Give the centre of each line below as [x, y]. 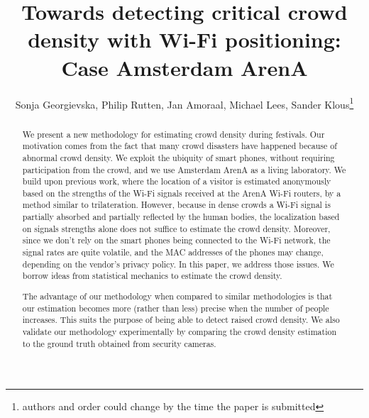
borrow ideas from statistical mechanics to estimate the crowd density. [152, 276]
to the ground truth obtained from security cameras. [119, 343]
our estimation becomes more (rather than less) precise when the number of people [176, 308]
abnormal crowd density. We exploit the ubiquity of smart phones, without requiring [178, 157]
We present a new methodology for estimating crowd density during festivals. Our [174, 134]
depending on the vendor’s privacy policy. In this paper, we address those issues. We [178, 264]
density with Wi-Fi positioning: [184, 39]
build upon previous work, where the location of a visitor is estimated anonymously [177, 181]
